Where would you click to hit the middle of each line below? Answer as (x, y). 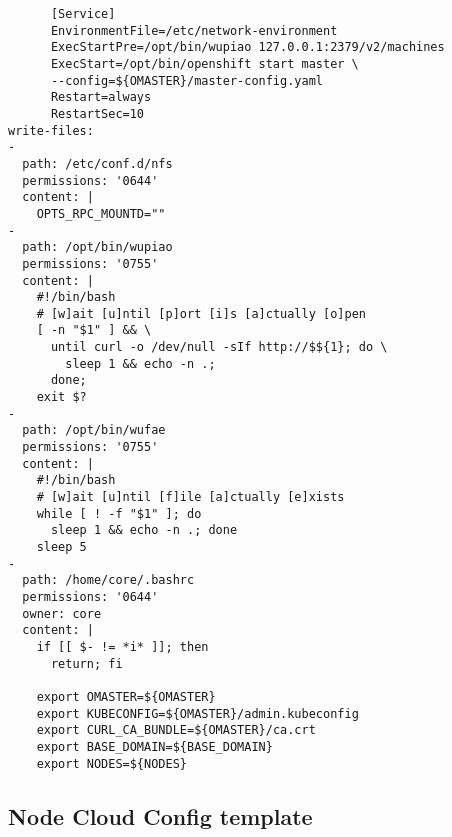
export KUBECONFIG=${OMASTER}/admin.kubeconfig (197, 713)
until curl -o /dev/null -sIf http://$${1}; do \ (219, 347)
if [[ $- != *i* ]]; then (122, 646)
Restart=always (101, 97)
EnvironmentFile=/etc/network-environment (194, 30)
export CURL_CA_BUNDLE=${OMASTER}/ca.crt (176, 730)
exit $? (61, 397)
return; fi (86, 663)
